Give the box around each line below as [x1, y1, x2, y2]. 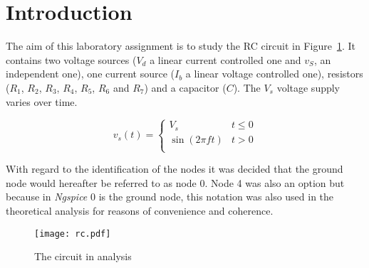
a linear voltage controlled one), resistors [185, 66, 363, 81]
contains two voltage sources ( [6, 52, 137, 67]
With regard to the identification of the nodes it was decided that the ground [6, 161, 343, 176]
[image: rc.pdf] [34, 228, 111, 239]
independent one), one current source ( [6, 66, 175, 81]
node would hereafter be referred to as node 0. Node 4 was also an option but [6, 175, 345, 190]
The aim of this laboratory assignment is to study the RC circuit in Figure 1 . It [6, 38, 355, 53]
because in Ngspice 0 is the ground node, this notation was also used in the [6, 189, 334, 204]
